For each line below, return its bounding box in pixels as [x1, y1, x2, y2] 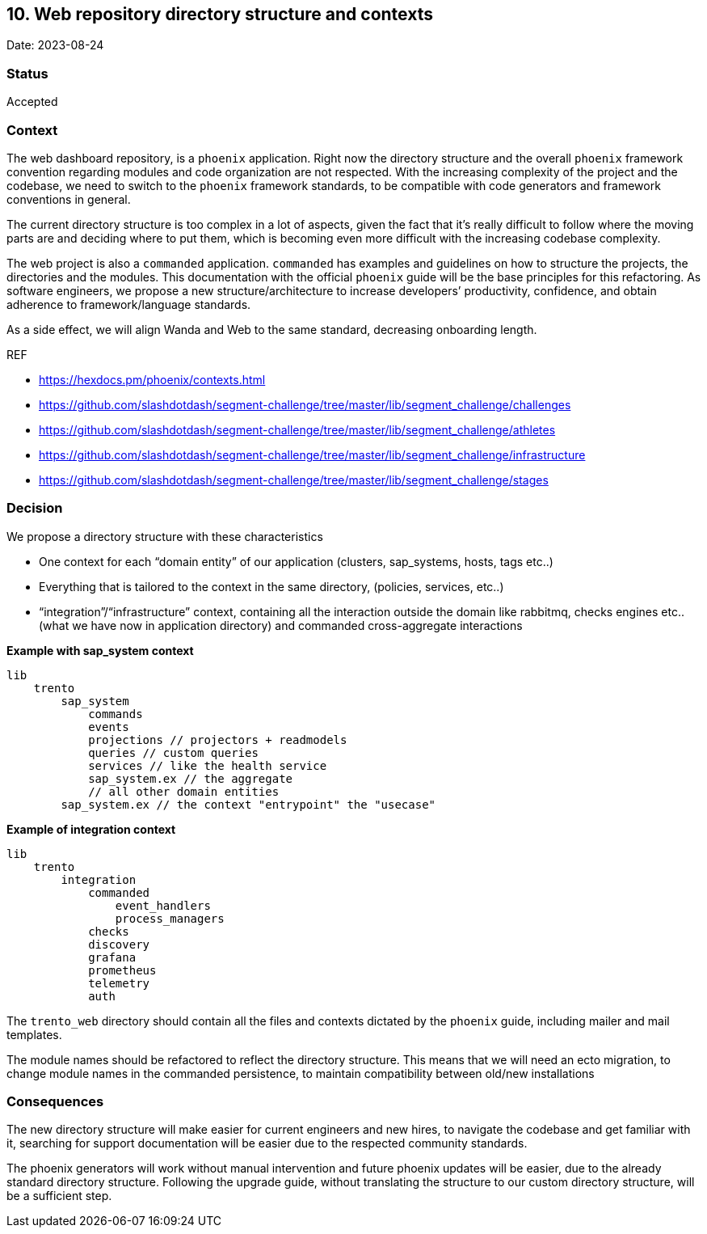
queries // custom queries [88, 746, 259, 759]
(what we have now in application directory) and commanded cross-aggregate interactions [39, 618, 523, 632]
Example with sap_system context [6, 643, 194, 657]
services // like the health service [88, 759, 327, 772]
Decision [6, 500, 63, 517]
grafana [88, 950, 137, 964]
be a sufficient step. [6, 1189, 112, 1203]
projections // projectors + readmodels [88, 733, 347, 746]
